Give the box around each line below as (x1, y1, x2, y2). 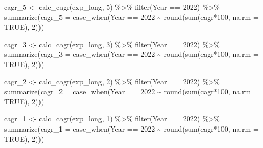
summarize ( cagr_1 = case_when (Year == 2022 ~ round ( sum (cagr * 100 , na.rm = (4, 123, 259, 134)
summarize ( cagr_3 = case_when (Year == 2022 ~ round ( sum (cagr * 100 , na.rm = (4, 49, 259, 59)
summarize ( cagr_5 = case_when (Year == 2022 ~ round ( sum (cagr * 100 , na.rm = (4, 11, 259, 22)
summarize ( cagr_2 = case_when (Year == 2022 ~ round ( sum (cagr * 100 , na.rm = (4, 86, 259, 97)
